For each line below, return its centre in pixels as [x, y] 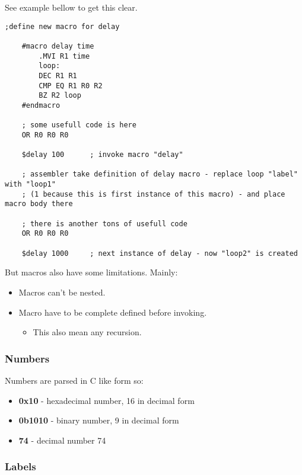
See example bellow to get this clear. [71, 7]
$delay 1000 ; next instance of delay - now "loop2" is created [160, 253]
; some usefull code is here [79, 125]
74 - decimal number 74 [62, 440]
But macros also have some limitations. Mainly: [91, 272]
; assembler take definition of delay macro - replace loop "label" [160, 174]
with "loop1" [30, 184]
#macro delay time [58, 46]
